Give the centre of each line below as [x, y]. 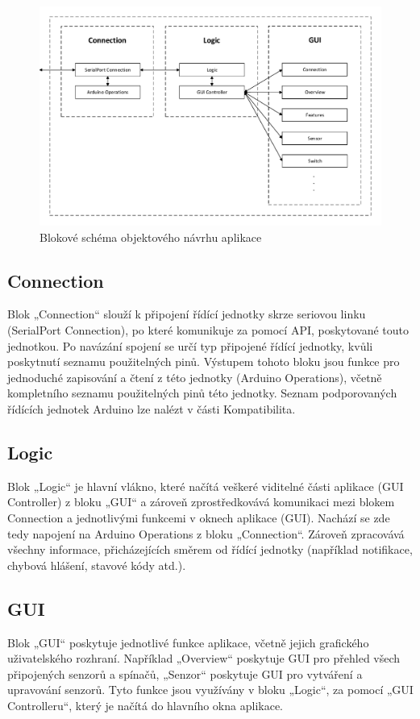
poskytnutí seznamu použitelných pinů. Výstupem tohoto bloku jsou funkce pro [204, 362]
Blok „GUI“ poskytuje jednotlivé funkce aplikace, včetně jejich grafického [188, 642]
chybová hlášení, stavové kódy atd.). [97, 565]
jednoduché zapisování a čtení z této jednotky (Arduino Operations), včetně [195, 377]
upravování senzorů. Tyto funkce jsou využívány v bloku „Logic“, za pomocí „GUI [210, 690]
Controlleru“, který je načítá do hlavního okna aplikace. [145, 705]
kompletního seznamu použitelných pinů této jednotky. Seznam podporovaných [202, 393]
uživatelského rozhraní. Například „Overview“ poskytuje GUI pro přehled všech [204, 658]
